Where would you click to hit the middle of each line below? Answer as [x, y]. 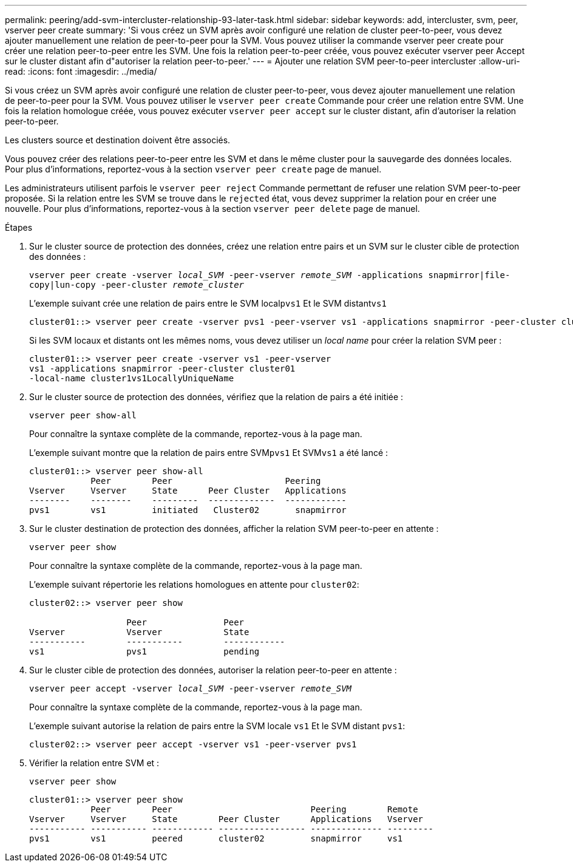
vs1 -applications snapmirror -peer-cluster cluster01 [162, 369]
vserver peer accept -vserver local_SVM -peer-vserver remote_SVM [191, 688]
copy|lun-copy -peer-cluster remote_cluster [137, 285]
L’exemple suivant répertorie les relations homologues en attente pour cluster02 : [194, 584]
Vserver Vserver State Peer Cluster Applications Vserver [226, 819]
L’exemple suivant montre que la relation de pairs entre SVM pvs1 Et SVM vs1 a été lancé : [209, 453]
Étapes [19, 227]
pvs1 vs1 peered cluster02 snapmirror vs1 [216, 838]
